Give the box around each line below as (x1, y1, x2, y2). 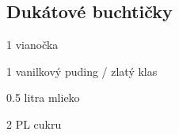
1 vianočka (6, 36, 59, 53)
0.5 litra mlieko (6, 89, 80, 106)
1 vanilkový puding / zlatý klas (6, 62, 158, 79)
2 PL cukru (6, 115, 62, 132)
